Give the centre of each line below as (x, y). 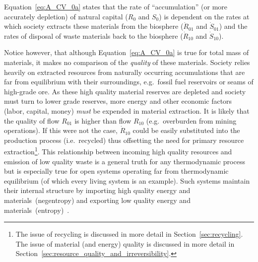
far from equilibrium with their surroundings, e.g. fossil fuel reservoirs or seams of (129, 82)
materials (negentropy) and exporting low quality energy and (97, 200)
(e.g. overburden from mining (191, 120)
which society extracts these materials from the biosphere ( (94, 26)
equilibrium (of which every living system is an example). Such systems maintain (127, 180)
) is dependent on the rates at (204, 16)
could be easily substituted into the (186, 130)
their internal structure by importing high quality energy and (97, 190)
